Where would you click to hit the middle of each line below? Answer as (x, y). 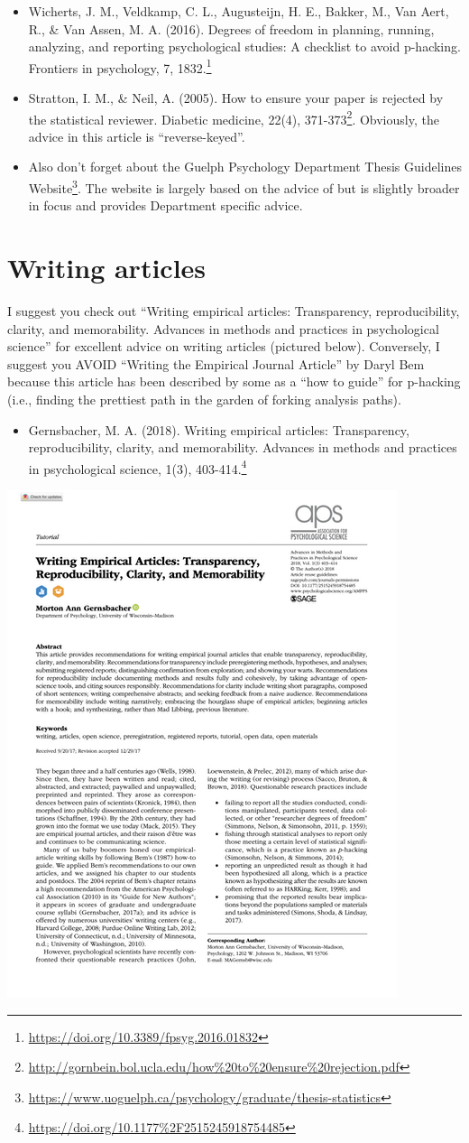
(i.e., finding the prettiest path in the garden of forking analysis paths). (204, 399)
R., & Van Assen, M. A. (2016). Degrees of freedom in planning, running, (231, 28)
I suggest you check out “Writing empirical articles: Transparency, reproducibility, (234, 311)
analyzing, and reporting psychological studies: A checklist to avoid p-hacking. (244, 46)
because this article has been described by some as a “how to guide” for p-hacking (234, 381)
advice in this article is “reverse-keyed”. (137, 136)
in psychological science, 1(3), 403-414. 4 (138, 467)
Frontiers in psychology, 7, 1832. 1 (120, 66)
